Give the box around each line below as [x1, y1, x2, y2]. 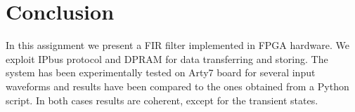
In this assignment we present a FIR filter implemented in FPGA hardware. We [6, 38, 349, 52]
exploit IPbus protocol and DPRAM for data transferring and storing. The [6, 51, 328, 66]
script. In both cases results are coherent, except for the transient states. [6, 92, 318, 107]
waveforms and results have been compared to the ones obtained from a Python [6, 78, 349, 93]
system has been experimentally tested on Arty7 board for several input [6, 65, 316, 80]
